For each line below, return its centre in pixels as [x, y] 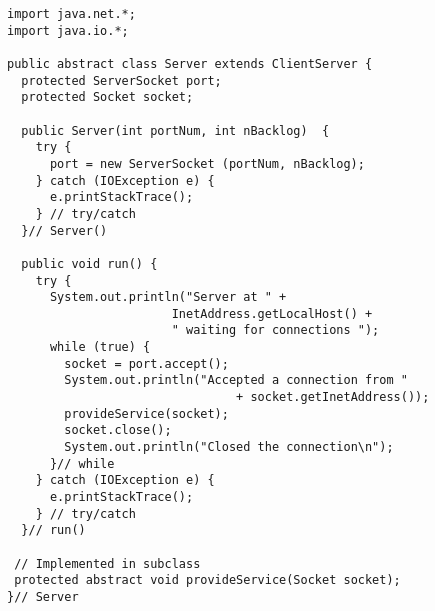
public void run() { [89, 263]
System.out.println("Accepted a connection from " [236, 380]
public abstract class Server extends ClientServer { [190, 63]
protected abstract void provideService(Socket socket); [207, 580]
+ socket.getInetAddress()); [333, 397]
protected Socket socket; [107, 97]
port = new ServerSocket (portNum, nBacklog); [207, 163]
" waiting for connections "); [275, 330]
